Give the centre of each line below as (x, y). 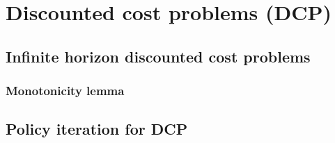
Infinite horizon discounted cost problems (158, 56)
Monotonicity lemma (65, 91)
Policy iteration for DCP (97, 129)
